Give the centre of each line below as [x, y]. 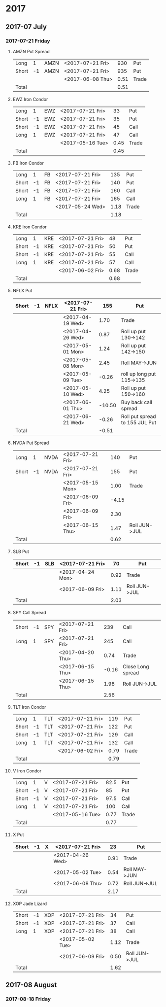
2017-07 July [26, 27]
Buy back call [136, 402]
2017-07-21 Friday [28, 41]
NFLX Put [22, 290]
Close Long [136, 666]
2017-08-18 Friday [28, 999]
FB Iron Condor [28, 163]
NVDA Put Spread [31, 443]
